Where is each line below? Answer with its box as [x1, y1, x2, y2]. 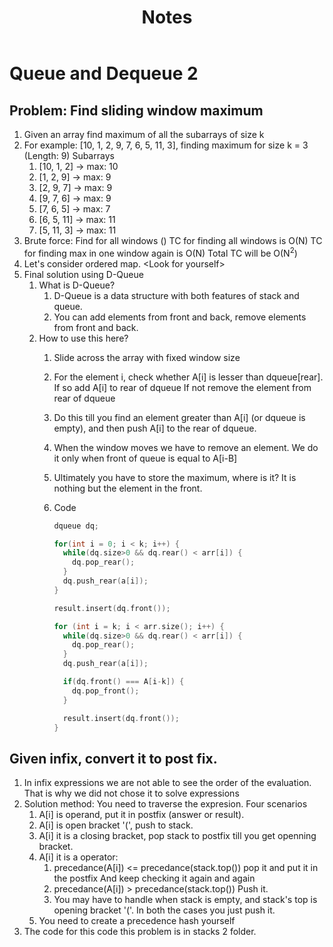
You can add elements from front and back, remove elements [53, 311, 307, 323]
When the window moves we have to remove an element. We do [53, 441, 319, 453]
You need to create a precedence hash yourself [38, 915, 236, 927]
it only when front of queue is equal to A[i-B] [53, 452, 238, 464]
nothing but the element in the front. [53, 482, 203, 494]
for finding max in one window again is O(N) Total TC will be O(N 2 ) [23, 246, 298, 259]
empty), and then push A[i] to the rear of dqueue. [53, 422, 257, 434]
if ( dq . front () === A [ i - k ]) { [62, 677, 185, 687]
